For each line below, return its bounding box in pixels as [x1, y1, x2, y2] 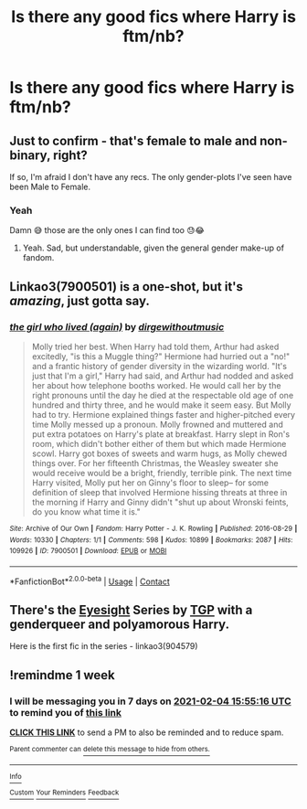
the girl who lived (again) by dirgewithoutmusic [9, 320, 225, 333]
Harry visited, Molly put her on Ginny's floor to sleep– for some [31, 477, 270, 488]
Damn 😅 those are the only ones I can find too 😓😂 [9, 225, 206, 236]
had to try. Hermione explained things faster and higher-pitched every [31, 409, 295, 420]
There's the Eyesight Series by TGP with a [9, 602, 253, 618]
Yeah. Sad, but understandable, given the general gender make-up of [22, 242, 285, 253]
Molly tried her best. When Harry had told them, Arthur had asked [31, 341, 280, 352]
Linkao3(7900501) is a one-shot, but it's [9, 279, 244, 294]
